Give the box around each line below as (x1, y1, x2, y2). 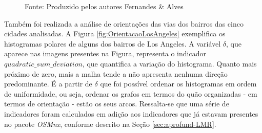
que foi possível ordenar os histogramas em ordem (100, 78, 257, 89)
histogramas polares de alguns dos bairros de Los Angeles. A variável (4, 38, 221, 49)
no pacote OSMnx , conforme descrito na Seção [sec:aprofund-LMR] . (4, 118, 216, 129)
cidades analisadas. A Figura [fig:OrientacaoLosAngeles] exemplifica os (4, 28, 226, 39)
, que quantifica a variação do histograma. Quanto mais (82, 58, 257, 69)
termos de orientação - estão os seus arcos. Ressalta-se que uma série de (4, 98, 229, 109)
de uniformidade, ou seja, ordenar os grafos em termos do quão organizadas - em (4, 88, 257, 99)
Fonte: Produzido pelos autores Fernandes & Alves (25, 1, 184, 11)
